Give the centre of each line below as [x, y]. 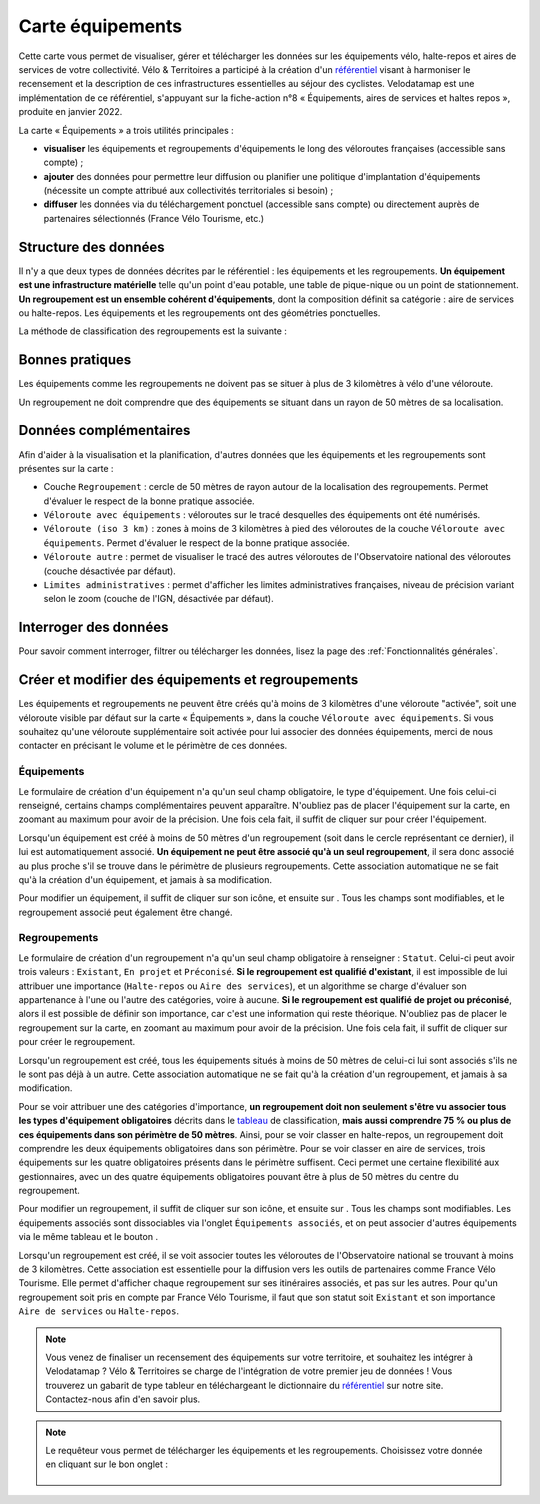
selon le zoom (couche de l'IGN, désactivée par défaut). [158, 599]
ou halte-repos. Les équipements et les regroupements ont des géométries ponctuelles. [199, 312]
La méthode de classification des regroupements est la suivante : [152, 331]
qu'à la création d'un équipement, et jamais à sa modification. [145, 879]
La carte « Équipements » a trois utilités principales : [126, 130]
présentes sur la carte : [66, 468]
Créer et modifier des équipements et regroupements [188, 680]
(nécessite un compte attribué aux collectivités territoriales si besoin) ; [188, 191]
